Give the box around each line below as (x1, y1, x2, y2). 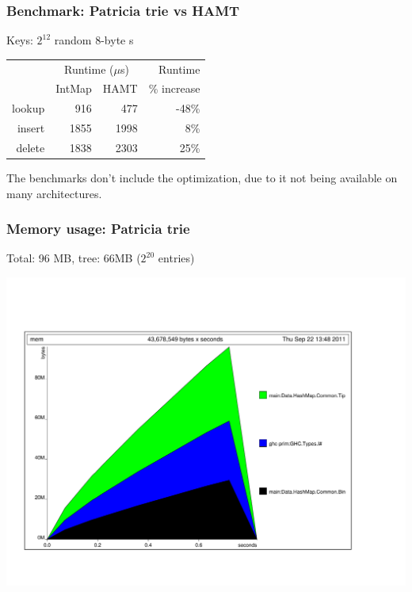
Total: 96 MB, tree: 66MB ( (6, 250, 141, 266)
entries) (158, 250, 195, 266)
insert (17, 120, 45, 136)
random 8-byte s (54, 32, 134, 48)
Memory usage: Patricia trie (6, 219, 190, 239)
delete (16, 139, 45, 155)
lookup (12, 100, 45, 116)
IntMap (55, 80, 92, 97)
